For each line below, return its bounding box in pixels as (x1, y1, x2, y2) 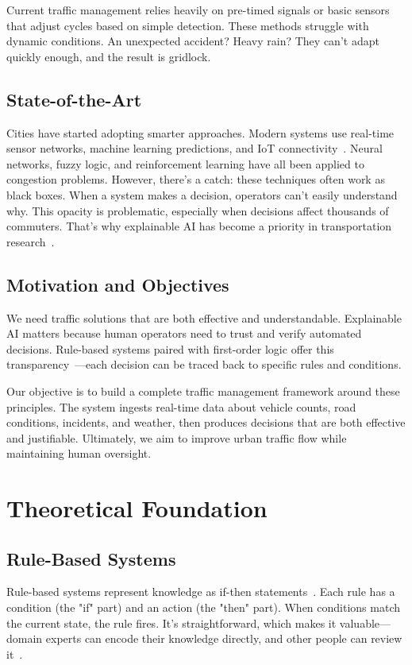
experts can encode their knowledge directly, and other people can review (45, 630, 402, 647)
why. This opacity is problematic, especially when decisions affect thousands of (6, 202, 389, 218)
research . (6, 233, 55, 249)
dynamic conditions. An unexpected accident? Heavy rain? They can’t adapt (6, 33, 379, 49)
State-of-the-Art (6, 87, 142, 111)
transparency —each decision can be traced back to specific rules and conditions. (6, 356, 402, 373)
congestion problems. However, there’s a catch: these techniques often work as (6, 171, 385, 188)
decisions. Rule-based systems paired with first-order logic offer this (6, 340, 334, 357)
